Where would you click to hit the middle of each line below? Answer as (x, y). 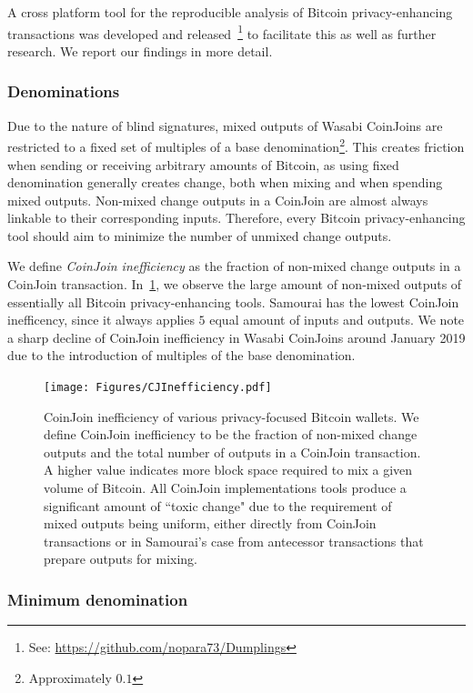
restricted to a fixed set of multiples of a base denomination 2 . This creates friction (236, 145)
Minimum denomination (98, 599)
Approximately (70, 677)
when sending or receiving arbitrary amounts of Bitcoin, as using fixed (203, 164)
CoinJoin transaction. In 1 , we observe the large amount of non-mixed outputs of (235, 284)
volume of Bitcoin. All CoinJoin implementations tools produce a (225, 488)
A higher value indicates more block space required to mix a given (228, 470)
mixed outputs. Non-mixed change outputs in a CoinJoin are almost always (218, 200)
